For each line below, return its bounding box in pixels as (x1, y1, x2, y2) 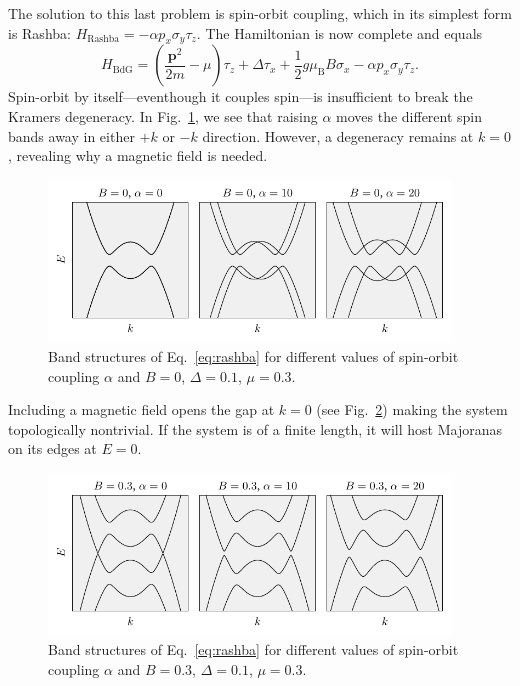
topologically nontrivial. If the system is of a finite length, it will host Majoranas (8, 418, 503, 439)
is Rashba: (8, 22, 71, 43)
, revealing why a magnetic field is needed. (8, 145, 268, 166)
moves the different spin (336, 105, 483, 126)
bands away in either (8, 125, 135, 146)
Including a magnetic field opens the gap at (8, 399, 275, 420)
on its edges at (8, 438, 97, 459)
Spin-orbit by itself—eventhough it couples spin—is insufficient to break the (8, 86, 473, 107)
